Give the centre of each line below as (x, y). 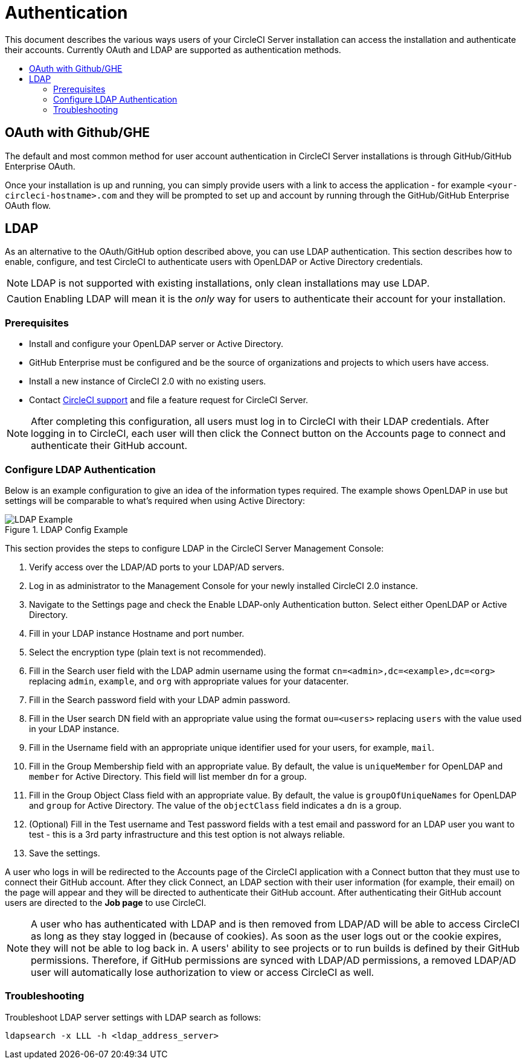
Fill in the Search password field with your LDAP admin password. (160, 699)
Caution (24, 299)
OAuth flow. (28, 205)
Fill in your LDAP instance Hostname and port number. (137, 633)
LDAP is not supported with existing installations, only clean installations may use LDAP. (230, 283)
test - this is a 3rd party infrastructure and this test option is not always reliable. (187, 834)
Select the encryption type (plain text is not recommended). (148, 652)
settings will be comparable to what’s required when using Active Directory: (155, 500)
